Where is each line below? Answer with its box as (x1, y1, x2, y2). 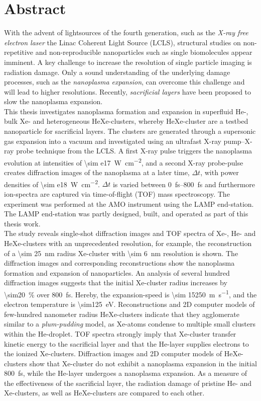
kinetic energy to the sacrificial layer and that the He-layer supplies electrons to (4, 338, 249, 349)
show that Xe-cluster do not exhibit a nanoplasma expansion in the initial (29, 358, 257, 368)
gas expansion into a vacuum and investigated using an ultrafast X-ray (4, 135, 221, 146)
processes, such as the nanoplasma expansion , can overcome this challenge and (4, 76, 245, 87)
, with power (200, 167, 239, 178)
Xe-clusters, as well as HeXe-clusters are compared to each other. (4, 387, 205, 398)
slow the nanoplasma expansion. (4, 96, 103, 107)
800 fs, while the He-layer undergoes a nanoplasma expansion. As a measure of (4, 368, 247, 378)
